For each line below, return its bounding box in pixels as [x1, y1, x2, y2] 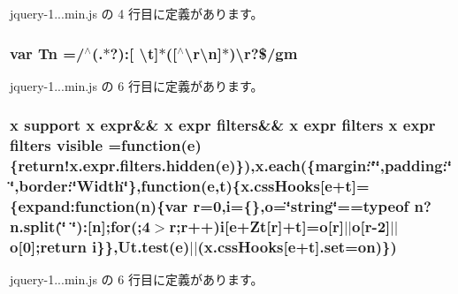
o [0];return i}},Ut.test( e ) [10, 235, 190, 257]
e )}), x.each [221, 155, 301, 177]
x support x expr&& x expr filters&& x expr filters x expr [10, 114, 436, 136]
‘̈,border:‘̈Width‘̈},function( [10, 175, 208, 197]
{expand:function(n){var [10, 195, 188, 217]
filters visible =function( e [10, 134, 195, 156]
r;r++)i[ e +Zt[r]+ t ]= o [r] [169, 215, 344, 237]
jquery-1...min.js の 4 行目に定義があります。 [10, 4, 263, 22]
